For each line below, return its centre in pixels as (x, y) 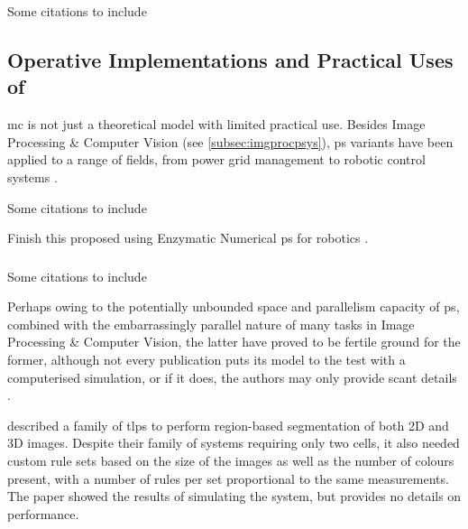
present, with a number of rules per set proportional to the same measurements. (228, 478)
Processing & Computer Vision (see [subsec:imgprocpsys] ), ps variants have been (230, 141)
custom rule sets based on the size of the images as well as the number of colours (231, 461)
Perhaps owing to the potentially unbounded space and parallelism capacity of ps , (234, 306)
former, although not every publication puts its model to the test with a (206, 360)
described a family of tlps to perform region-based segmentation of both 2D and (228, 425)
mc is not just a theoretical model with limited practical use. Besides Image (216, 124)
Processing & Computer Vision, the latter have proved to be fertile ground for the (234, 342)
